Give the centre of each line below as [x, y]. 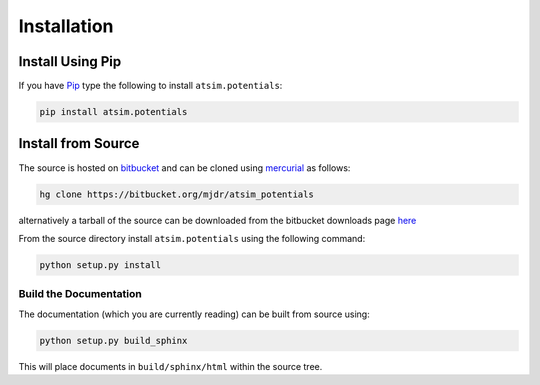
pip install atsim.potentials [113, 112]
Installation [66, 26]
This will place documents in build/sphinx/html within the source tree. [170, 366]
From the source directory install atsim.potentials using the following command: [192, 238]
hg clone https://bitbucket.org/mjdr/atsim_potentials [176, 194]
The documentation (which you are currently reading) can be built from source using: [194, 314]
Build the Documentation [80, 294]
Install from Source [79, 143]
